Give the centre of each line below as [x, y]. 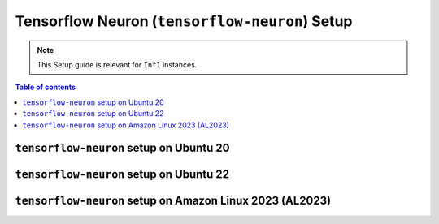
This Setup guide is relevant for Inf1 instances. [117, 64]
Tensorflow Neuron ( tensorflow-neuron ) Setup [184, 21]
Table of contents [46, 87]
